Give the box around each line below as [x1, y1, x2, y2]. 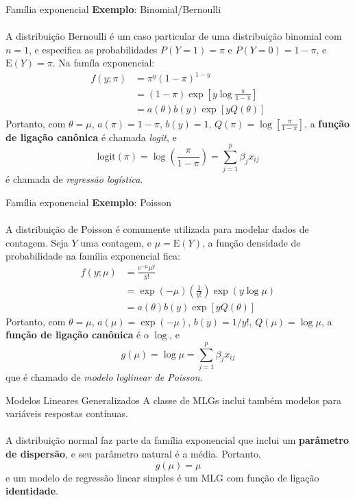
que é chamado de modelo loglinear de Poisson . [5, 369, 203, 384]
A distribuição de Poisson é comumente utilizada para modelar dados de [5, 222, 309, 236]
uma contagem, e [80, 235, 152, 249]
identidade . [5, 484, 59, 498]
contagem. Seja [5, 235, 69, 249]
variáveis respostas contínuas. [5, 406, 128, 421]
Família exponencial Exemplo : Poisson [5, 195, 171, 209]
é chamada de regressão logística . [5, 172, 143, 186]
